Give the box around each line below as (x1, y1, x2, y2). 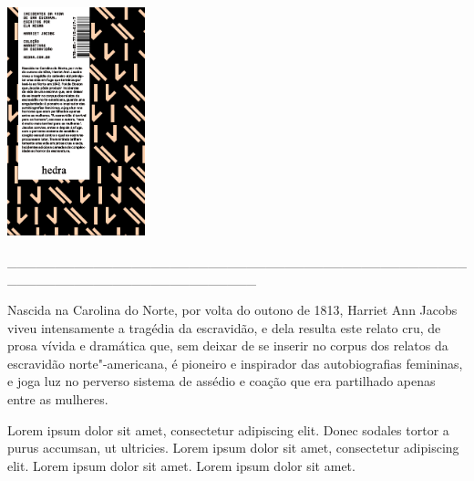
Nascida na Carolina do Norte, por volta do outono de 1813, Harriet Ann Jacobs (7, 299, 458, 319)
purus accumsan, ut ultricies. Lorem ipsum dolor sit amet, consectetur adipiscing (7, 438, 459, 457)
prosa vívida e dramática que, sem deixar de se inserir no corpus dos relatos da (7, 336, 448, 355)
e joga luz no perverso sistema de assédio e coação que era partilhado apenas (7, 371, 436, 391)
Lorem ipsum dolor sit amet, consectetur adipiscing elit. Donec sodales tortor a (7, 420, 449, 439)
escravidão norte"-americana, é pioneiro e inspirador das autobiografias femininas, (7, 353, 463, 372)
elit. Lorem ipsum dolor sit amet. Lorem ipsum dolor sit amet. (7, 455, 355, 475)
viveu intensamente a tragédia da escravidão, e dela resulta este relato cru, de (7, 318, 441, 337)
